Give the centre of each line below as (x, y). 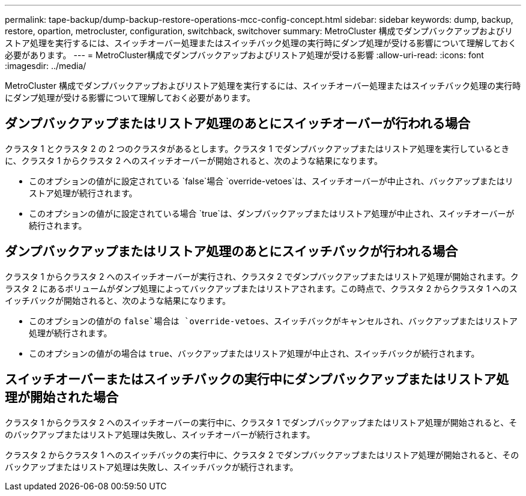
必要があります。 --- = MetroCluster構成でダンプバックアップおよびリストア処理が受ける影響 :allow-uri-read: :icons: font (244, 55)
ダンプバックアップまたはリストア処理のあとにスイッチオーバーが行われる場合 (238, 124)
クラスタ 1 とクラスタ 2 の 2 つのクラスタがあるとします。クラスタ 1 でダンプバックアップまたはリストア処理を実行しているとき (257, 148)
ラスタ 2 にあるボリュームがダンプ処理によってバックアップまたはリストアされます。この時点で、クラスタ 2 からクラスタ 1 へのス (261, 288)
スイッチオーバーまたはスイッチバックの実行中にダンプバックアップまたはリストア (251, 380)
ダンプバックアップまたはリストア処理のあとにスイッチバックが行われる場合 (231, 252)
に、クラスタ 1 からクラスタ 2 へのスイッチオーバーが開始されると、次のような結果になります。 (194, 160)
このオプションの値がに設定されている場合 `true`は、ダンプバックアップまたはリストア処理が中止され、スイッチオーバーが (272, 213)
